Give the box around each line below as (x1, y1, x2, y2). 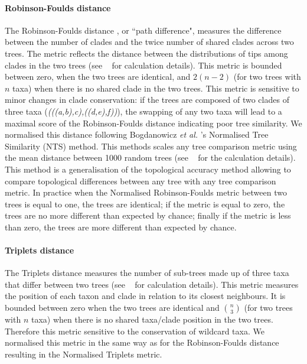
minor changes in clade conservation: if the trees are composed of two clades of (5, 93, 289, 106)
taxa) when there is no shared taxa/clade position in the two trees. (31, 313, 273, 326)
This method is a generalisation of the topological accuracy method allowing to (5, 162, 291, 175)
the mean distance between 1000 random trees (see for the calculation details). (5, 151, 296, 164)
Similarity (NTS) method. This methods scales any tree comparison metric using (5, 139, 297, 152)
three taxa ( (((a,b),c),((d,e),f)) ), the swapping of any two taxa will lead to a (5, 105, 282, 117)
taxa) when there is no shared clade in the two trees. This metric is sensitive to (12, 82, 299, 94)
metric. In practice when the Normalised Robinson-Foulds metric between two (5, 186, 287, 199)
